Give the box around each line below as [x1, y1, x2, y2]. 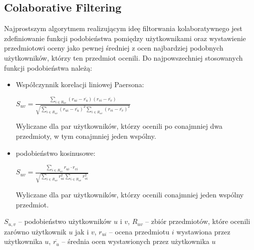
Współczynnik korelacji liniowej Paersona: [16, 79, 144, 90]
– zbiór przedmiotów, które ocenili [145, 216, 250, 226]
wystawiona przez [176, 226, 230, 236]
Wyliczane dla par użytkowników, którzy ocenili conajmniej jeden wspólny [16, 189, 244, 199]
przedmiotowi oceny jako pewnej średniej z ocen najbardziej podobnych [4, 43, 223, 53]
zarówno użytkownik [4, 226, 67, 236]
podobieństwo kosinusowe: [16, 147, 96, 158]
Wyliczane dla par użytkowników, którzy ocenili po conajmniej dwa [16, 121, 223, 131]
